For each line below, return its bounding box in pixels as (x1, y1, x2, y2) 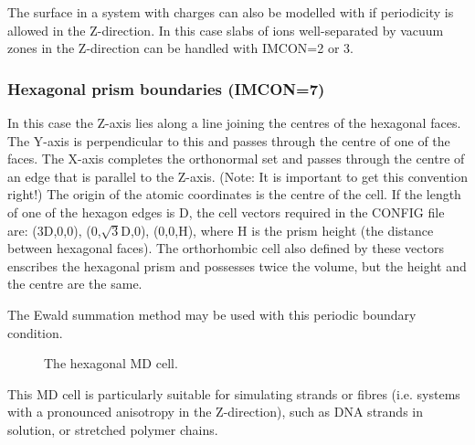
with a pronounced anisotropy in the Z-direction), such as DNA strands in (7, 402, 423, 421)
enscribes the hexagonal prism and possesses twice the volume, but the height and (7, 256, 467, 275)
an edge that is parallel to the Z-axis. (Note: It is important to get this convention (7, 166, 468, 185)
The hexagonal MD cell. (44, 354, 178, 373)
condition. (7, 323, 63, 342)
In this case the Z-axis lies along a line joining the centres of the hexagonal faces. (7, 113, 461, 132)
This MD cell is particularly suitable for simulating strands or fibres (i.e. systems (7, 384, 460, 403)
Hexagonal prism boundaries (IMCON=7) (7, 77, 325, 100)
